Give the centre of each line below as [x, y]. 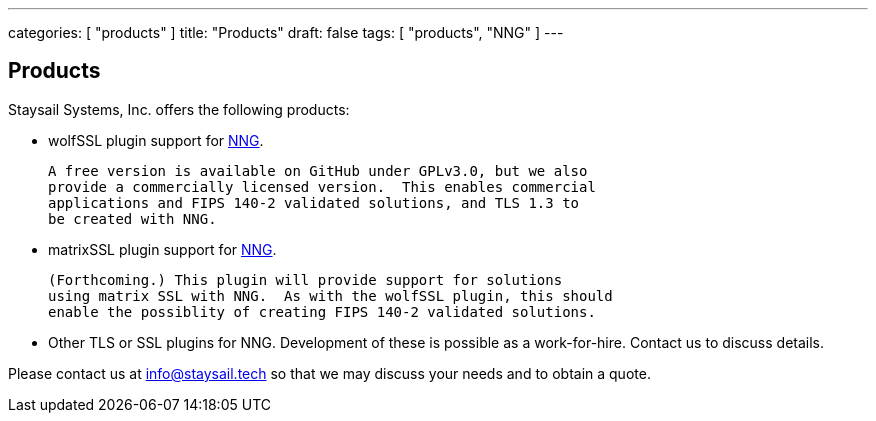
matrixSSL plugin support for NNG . [162, 249]
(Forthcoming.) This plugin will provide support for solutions [305, 279]
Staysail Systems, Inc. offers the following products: [179, 109]
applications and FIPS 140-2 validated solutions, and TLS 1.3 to [314, 202]
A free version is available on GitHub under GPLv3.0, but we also [318, 170]
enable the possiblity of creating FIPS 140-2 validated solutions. [322, 311]
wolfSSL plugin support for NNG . [156, 140]
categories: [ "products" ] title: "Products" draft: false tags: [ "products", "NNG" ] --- [286, 32]
